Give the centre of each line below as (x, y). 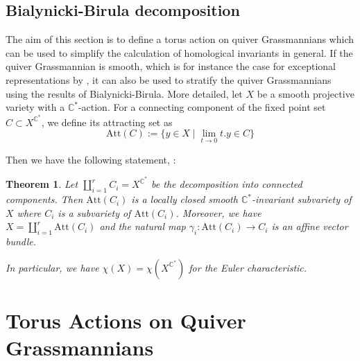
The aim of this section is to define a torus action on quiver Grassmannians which (180, 39)
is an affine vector (310, 226)
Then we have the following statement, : (91, 159)
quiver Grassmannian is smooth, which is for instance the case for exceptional (171, 66)
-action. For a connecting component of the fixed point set (202, 107)
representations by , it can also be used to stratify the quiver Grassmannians (169, 79)
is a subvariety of (94, 212)
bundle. (21, 241)
